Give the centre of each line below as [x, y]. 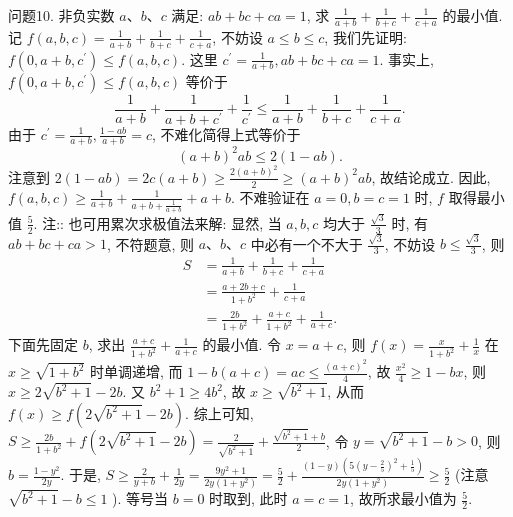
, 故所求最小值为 [403, 498]
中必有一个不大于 [306, 243]
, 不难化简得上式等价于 [226, 133]
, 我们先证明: [365, 36]
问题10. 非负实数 [61, 15]
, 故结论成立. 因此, [431, 176]
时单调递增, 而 [136, 371]
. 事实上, [406, 58]
